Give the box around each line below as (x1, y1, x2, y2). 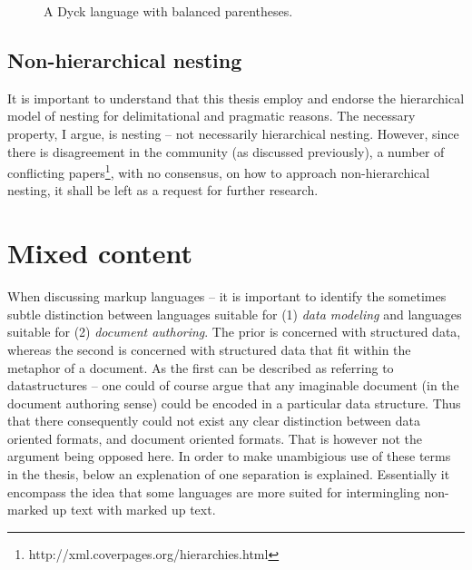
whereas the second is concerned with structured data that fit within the (7, 339, 411, 359)
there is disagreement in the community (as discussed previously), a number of (7, 142, 445, 161)
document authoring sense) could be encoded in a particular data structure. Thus (7, 393, 461, 412)
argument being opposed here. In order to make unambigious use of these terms (7, 447, 451, 466)
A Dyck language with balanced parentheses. (44, 2, 293, 20)
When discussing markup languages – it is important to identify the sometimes (7, 287, 447, 306)
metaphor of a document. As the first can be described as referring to (7, 358, 394, 377)
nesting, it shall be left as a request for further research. (7, 181, 319, 200)
